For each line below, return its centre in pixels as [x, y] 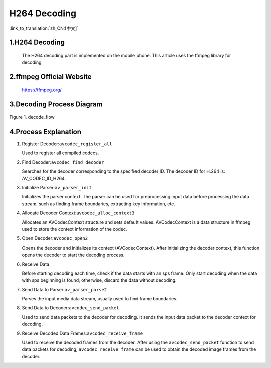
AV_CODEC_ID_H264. [44, 178]
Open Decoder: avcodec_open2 [55, 238]
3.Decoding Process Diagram [56, 104]
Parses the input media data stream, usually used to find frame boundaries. [100, 299]
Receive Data [36, 264]
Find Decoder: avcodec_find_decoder [63, 162]
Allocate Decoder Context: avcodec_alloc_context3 [78, 213]
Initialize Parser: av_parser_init [57, 188]
